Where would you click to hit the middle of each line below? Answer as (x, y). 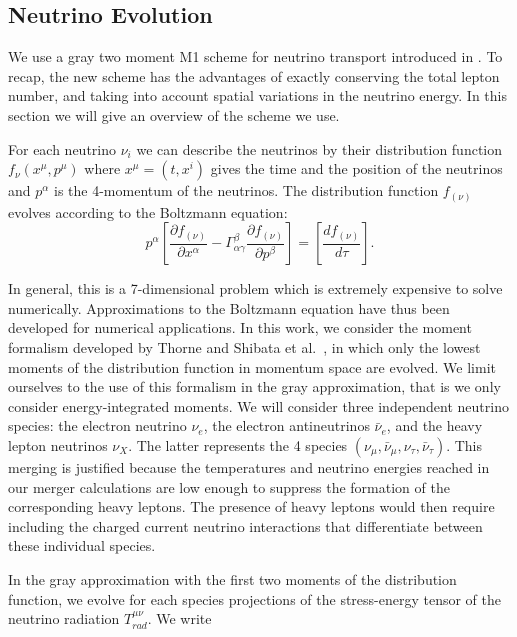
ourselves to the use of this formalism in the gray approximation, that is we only (254, 386)
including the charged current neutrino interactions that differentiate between (245, 525)
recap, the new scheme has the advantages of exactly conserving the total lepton (254, 75)
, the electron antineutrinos (286, 425)
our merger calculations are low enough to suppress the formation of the (229, 486)
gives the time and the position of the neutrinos (356, 168)
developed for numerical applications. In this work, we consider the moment (240, 327)
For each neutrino (62, 148)
